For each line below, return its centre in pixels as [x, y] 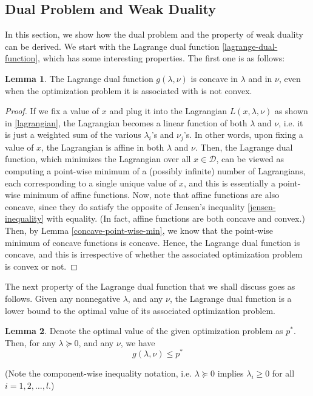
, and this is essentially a [230, 183]
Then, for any [30, 342]
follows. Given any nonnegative [62, 298]
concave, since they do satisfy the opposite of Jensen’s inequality [125, 206]
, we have [138, 342]
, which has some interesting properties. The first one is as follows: [161, 58]
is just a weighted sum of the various [73, 135]
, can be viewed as [250, 159]
